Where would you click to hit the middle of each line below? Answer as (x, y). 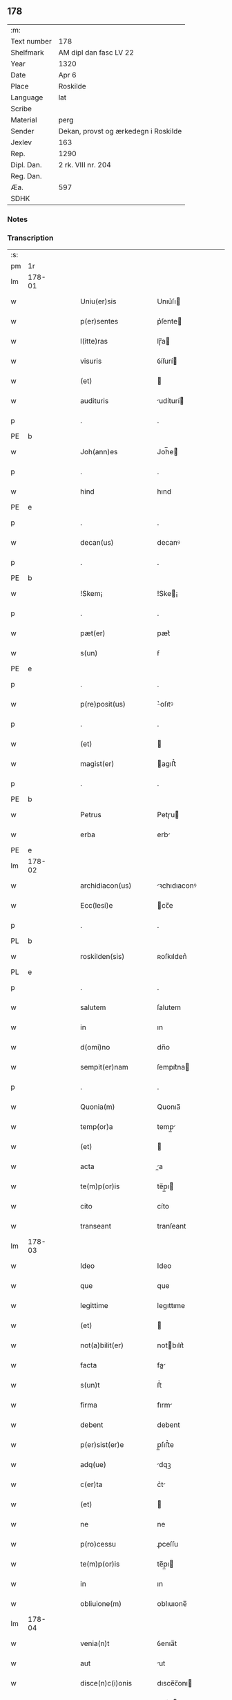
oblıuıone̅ (172, 1604)
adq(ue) (94, 1465)
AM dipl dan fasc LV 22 (96, 53)
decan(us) (97, 543)
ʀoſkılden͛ (172, 957)
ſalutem (169, 1007)
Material (24, 120)
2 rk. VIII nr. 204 (85, 165)
